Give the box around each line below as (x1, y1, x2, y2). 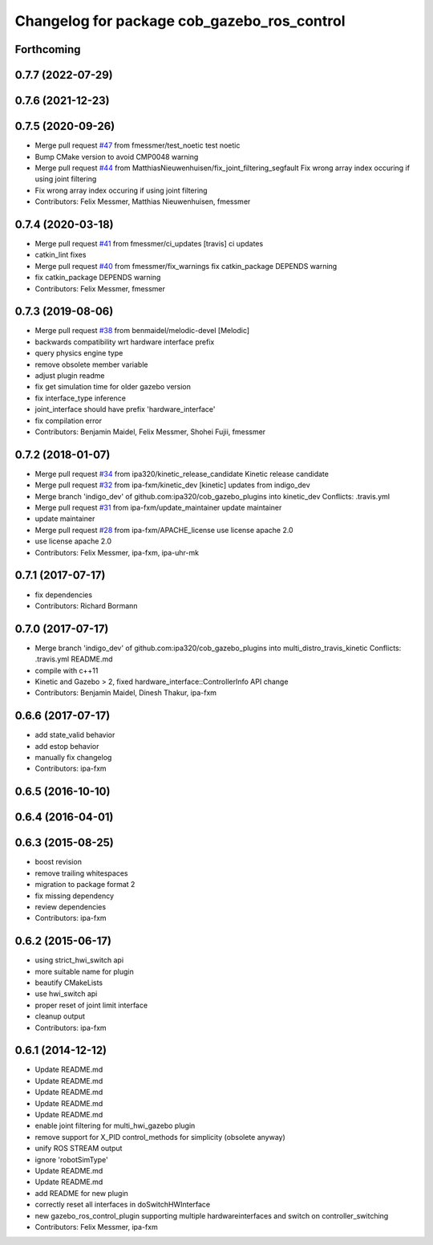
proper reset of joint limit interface (34, 1000, 148, 1010)
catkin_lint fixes (34, 250, 87, 260)
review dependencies (34, 901, 107, 911)
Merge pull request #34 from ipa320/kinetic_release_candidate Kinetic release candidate (34, 469, 329, 478)
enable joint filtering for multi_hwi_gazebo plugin (34, 1121, 196, 1131)
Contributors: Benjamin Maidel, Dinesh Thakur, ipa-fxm (34, 688, 216, 698)
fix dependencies (34, 590, 92, 600)
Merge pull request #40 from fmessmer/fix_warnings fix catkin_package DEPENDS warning (34, 261, 338, 271)
